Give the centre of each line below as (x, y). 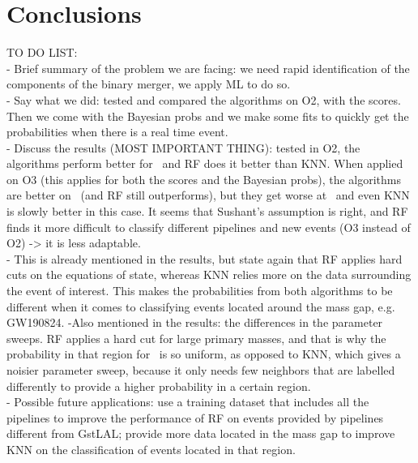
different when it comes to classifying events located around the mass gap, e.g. (201, 306)
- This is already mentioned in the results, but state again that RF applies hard (205, 258)
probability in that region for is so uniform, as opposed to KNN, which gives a (204, 354)
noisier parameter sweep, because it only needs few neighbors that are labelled (201, 370)
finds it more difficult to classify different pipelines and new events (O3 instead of (209, 227)
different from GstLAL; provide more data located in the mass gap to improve (201, 433)
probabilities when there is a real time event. (117, 132)
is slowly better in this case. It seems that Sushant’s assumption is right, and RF (207, 211)
